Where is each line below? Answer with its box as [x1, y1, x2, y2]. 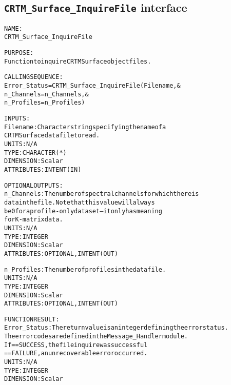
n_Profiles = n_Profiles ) [4, 99, 85, 107]
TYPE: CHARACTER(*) [4, 149, 67, 156]
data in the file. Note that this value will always [4, 198, 155, 206]
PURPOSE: [4, 49, 34, 57]
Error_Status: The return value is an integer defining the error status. [4, 324, 228, 332]
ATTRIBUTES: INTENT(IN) [4, 166, 82, 173]
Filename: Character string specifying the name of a [4, 123, 166, 131]
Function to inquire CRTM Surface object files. [4, 57, 151, 65]
